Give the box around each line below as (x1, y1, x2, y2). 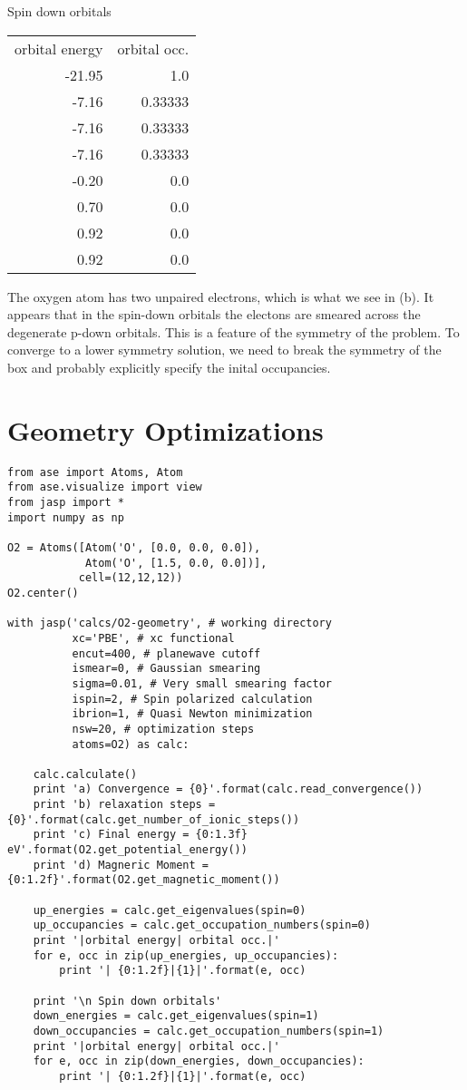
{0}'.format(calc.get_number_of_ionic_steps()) (7, 813, 300, 826)
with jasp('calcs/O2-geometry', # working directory (7, 617, 332, 630)
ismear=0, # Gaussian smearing (72, 662, 261, 676)
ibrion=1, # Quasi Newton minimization (72, 707, 313, 721)
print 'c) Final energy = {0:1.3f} (33, 828, 248, 842)
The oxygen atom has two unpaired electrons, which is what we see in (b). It (7, 287, 434, 306)
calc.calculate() (33, 767, 138, 781)
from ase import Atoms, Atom (7, 465, 183, 479)
